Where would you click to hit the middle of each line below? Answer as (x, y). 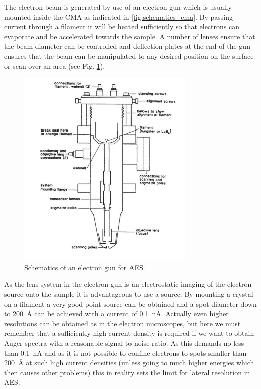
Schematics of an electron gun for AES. (85, 267)
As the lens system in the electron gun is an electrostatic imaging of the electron (128, 284)
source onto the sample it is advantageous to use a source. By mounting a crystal (129, 293)
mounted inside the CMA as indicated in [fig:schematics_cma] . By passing (119, 16)
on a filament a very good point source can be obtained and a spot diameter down (130, 303)
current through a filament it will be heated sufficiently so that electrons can (122, 26)
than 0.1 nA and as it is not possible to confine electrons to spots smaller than (125, 353)
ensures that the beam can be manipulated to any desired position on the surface (129, 55)
